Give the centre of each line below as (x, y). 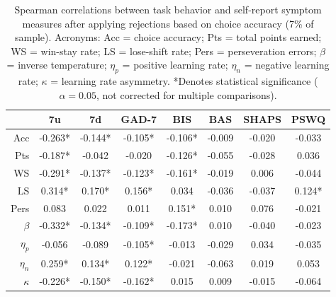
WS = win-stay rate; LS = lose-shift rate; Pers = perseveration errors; (164, 51)
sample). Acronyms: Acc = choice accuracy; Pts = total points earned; (168, 37)
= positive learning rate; (175, 65)
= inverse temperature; (57, 65)
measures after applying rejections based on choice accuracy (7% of (168, 23)
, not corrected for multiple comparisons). (187, 94)
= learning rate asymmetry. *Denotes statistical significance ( (184, 81)
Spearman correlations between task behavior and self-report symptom (168, 9)
